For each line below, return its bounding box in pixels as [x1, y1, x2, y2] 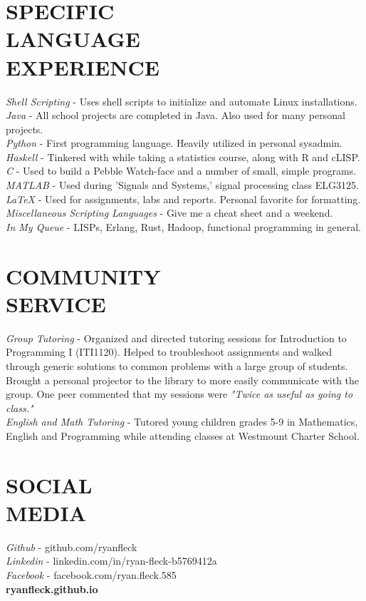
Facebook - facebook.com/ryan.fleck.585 [6, 567, 177, 582]
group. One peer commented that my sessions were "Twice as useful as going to [6, 386, 353, 401]
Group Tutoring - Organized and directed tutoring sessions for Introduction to [6, 330, 347, 345]
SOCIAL [6, 470, 93, 499]
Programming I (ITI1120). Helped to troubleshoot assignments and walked [6, 344, 332, 359]
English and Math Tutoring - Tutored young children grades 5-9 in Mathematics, [6, 414, 358, 429]
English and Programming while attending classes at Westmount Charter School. [6, 428, 360, 443]
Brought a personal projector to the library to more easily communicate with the [6, 372, 360, 387]
